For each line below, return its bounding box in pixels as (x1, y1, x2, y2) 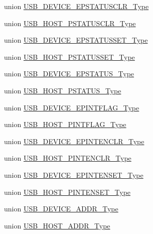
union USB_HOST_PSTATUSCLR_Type (4, 18, 136, 28)
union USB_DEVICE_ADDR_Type (4, 203, 118, 214)
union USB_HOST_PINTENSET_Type (4, 186, 131, 197)
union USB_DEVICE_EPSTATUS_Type (4, 68, 134, 79)
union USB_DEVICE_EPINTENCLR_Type (4, 136, 144, 146)
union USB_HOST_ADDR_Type (4, 220, 110, 230)
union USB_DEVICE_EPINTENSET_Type (4, 169, 143, 180)
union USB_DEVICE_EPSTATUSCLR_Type (4, 1, 149, 11)
